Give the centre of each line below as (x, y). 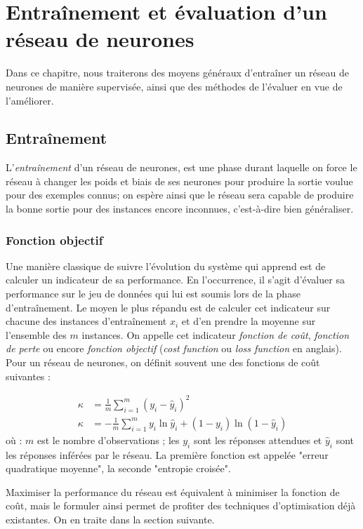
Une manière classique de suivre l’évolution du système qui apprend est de (166, 266)
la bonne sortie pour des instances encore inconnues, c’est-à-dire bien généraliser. (180, 209)
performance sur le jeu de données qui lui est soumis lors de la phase (153, 294)
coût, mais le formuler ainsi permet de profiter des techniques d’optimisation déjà (181, 505)
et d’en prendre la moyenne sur (249, 321)
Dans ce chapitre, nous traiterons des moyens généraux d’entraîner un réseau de (177, 73)
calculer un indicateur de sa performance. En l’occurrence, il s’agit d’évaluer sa (175, 280)
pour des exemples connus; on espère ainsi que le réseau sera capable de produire (180, 195)
